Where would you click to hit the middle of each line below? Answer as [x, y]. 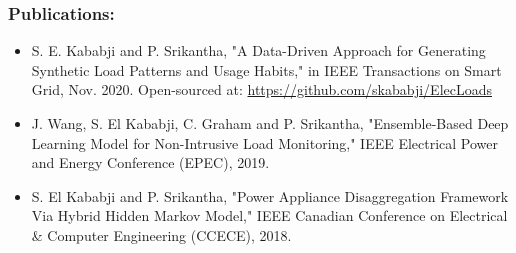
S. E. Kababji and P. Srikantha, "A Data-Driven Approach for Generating [258, 50]
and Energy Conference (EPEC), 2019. [150, 162]
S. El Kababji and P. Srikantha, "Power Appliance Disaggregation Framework [270, 195]
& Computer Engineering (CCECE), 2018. [161, 234]
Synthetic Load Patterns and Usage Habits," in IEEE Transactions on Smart [266, 69]
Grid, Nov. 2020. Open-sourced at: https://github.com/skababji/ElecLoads [262, 89]
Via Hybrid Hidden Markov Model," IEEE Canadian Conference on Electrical [269, 215]
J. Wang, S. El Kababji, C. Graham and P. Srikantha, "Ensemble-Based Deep [270, 123]
